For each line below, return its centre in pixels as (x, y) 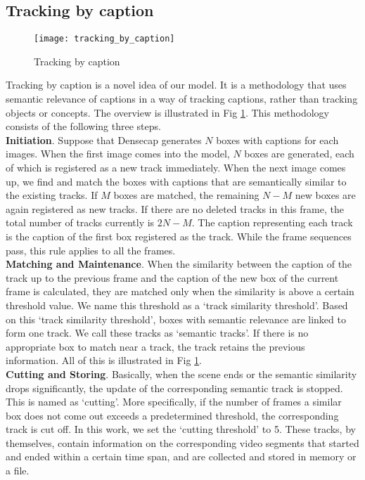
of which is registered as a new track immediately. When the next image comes (176, 168)
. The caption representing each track (272, 222)
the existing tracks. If (52, 195)
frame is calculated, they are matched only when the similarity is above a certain (180, 291)
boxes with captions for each (277, 140)
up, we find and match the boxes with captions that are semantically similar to (176, 181)
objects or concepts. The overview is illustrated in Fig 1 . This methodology (167, 112)
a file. (18, 471)
